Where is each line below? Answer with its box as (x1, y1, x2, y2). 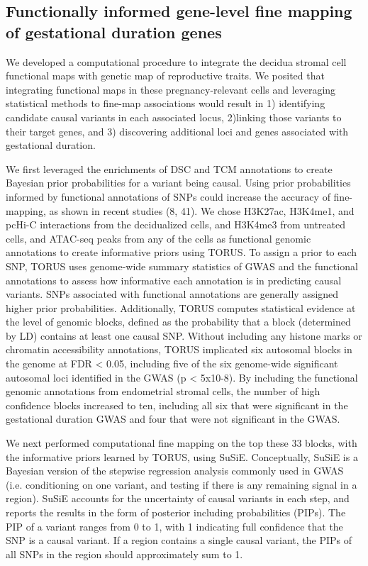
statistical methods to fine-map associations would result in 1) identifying (6, 96, 325, 111)
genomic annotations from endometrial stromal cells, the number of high (6, 384, 320, 399)
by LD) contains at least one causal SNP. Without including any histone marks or (6, 328, 362, 343)
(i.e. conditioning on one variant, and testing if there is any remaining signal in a (6, 477, 357, 492)
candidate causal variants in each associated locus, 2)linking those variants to (6, 109, 342, 124)
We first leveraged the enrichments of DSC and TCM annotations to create (6, 161, 333, 176)
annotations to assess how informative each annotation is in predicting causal (6, 272, 342, 287)
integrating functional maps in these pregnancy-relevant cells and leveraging (6, 82, 336, 96)
